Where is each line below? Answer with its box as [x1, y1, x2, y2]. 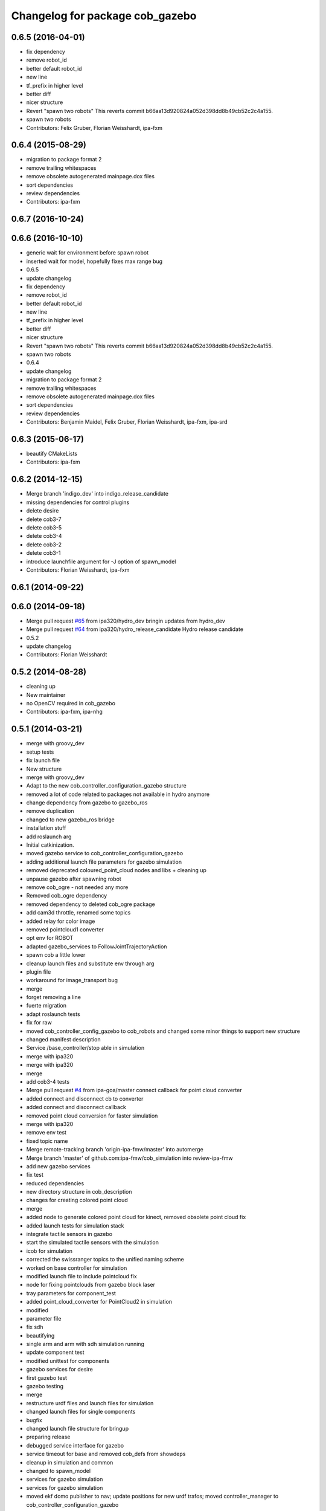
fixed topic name [26, 1137, 68, 1145]
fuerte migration [26, 1002, 66, 1009]
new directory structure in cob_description [26, 1188, 132, 1196]
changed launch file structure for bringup [26, 1425, 129, 1432]
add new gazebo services [26, 1162, 91, 1170]
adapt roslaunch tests [26, 1010, 81, 1018]
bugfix [26, 1416, 42, 1423]
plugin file [26, 968, 51, 976]
